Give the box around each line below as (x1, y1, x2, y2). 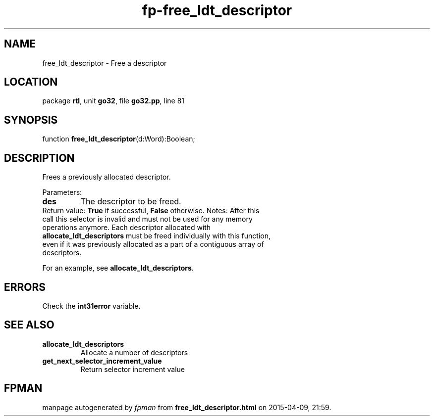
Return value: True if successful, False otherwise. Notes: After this (42, 206, 260, 215)
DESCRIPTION (4, 151, 75, 164)
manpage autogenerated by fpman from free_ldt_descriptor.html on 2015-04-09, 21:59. (42, 403, 331, 412)
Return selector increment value (80, 365, 185, 373)
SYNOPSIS (4, 113, 58, 126)
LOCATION (4, 76, 58, 89)
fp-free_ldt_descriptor (142, 2, 292, 19)
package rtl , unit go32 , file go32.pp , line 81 (42, 96, 185, 105)
